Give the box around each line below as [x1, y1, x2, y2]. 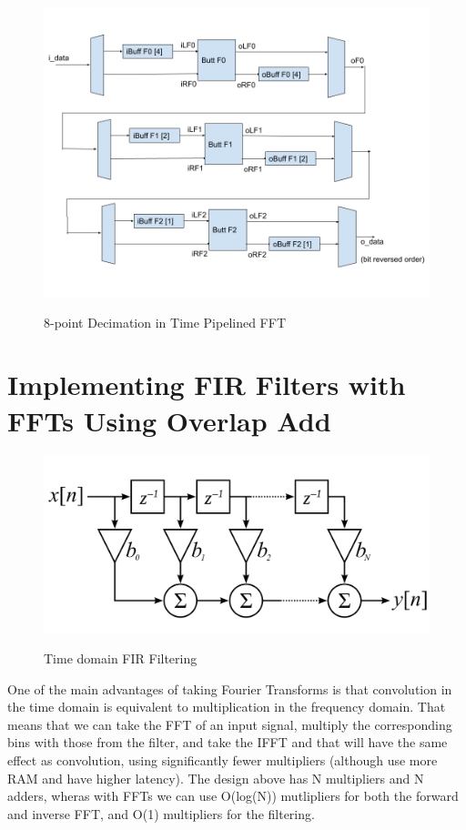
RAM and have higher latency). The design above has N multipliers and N [7, 768, 424, 787]
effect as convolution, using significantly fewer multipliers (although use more [7, 751, 438, 770]
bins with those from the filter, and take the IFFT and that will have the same [7, 733, 448, 752]
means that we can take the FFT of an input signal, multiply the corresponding [7, 714, 452, 734]
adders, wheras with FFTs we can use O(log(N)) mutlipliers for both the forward [7, 786, 459, 805]
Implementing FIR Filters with [7, 366, 406, 403]
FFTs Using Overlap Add [7, 401, 331, 439]
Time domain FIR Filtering [44, 649, 198, 668]
